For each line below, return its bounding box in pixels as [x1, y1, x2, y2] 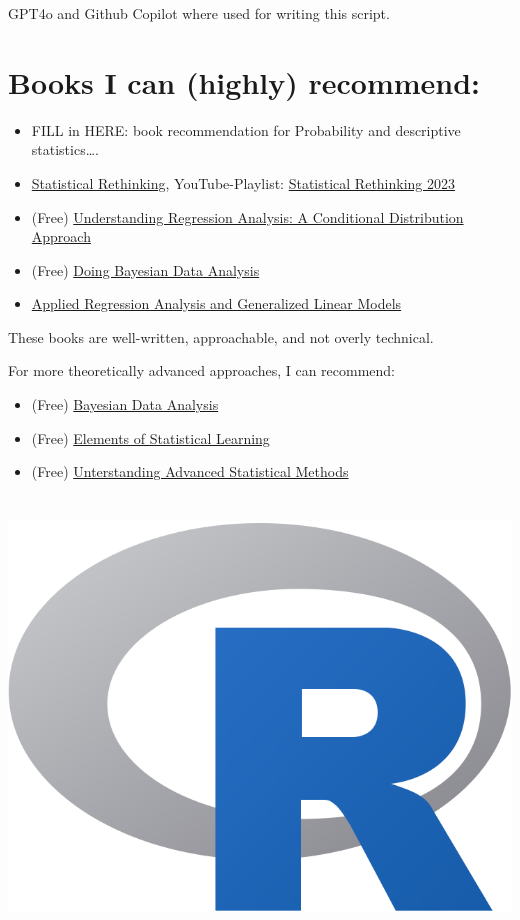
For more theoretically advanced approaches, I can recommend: [8, 360, 396, 381]
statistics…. [31, 139, 99, 160]
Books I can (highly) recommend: [8, 61, 480, 102]
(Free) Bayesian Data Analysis [31, 394, 219, 415]
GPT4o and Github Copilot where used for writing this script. [8, 3, 390, 23]
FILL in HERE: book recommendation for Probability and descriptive [31, 119, 461, 140]
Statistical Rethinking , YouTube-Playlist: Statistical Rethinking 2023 [31, 172, 456, 193]
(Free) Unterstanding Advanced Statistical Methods [31, 461, 349, 482]
